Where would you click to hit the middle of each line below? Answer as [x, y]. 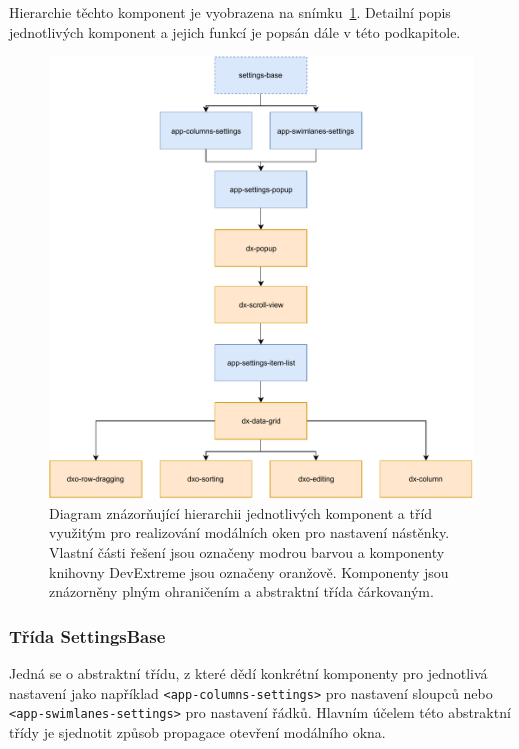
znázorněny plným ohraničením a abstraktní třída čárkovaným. [241, 591]
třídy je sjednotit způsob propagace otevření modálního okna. [197, 731]
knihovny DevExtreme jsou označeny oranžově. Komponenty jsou [249, 571]
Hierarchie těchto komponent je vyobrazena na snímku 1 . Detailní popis [230, 12]
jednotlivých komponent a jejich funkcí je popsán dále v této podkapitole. [235, 31]
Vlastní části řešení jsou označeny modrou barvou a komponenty [247, 552]
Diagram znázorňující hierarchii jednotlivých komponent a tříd [241, 512]
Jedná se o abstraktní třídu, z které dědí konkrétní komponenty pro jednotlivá [248, 673]
